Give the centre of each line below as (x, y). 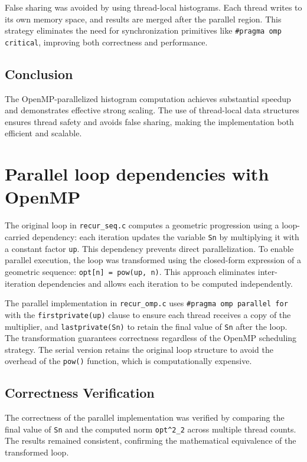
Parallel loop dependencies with (137, 174)
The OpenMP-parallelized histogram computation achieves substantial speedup (148, 98)
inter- (267, 271)
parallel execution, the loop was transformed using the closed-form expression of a (153, 260)
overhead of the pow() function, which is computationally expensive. (128, 361)
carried (17, 237)
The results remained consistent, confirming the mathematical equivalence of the (151, 440)
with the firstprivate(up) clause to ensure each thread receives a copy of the (148, 314)
